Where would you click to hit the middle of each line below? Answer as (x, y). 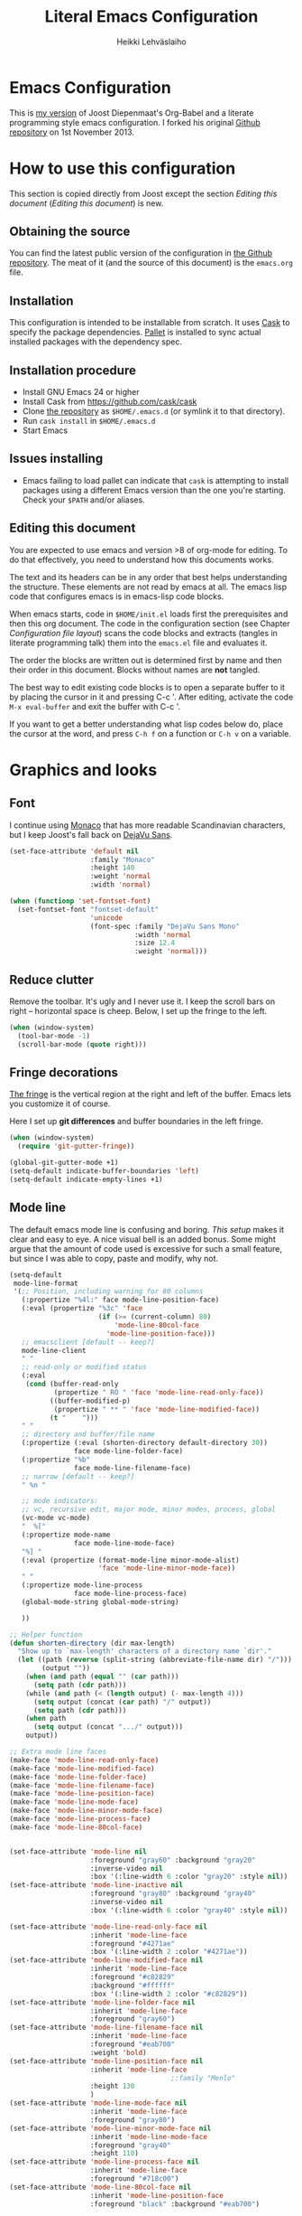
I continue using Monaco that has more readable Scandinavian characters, (147, 825)
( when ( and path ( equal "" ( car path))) (102, 1676)
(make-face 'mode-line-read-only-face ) (84, 1760)
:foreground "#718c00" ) (134, 2179)
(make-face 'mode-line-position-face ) (82, 1794)
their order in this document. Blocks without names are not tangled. (135, 670)
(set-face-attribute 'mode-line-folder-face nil (102, 2002)
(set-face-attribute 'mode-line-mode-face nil (98, 2103)
